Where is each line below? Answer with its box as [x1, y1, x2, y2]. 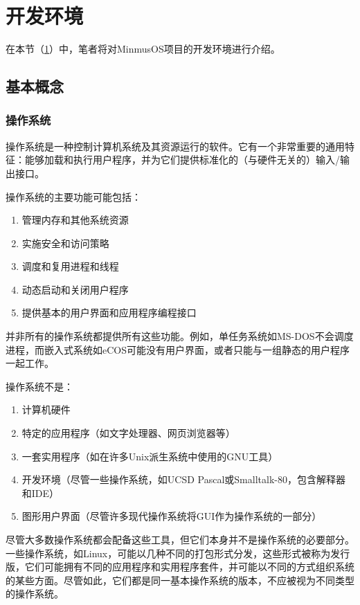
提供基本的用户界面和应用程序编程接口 [21, 305, 197, 320]
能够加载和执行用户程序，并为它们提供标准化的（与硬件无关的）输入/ [24, 152, 340, 167]
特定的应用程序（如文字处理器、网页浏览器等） [21, 426, 235, 440]
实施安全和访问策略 [21, 235, 109, 250]
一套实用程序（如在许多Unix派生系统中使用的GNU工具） [21, 449, 278, 463]
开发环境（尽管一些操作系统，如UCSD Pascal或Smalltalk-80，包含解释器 [21, 472, 345, 487]
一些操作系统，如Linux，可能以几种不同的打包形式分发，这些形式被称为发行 [6, 545, 350, 560]
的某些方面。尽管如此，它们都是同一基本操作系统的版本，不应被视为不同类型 [6, 572, 354, 587]
